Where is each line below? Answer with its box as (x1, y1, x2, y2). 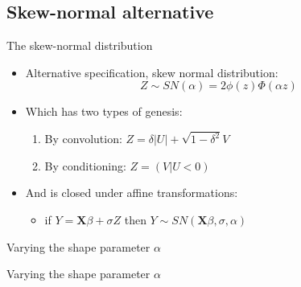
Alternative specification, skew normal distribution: (25, 64, 278, 80)
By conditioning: (44, 157, 126, 174)
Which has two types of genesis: (25, 103, 183, 120)
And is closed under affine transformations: (25, 184, 238, 201)
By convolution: (44, 130, 122, 147)
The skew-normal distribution (6, 37, 153, 54)
